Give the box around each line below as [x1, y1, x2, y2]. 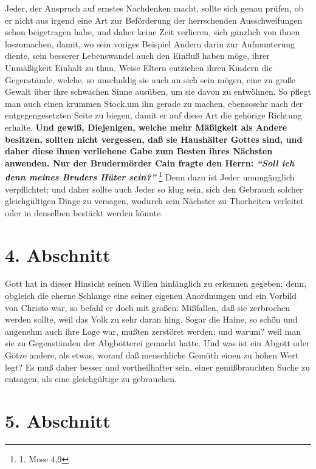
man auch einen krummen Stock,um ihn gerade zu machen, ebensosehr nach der [5, 97, 303, 109]
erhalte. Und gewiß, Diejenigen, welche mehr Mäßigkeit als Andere [5, 120, 287, 133]
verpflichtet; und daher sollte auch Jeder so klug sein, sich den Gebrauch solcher [5, 182, 303, 195]
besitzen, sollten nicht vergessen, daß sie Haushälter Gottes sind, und [5, 132, 303, 145]
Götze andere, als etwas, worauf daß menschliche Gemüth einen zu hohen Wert [5, 349, 299, 361]
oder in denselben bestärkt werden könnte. [5, 206, 163, 219]
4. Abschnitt [5, 242, 111, 267]
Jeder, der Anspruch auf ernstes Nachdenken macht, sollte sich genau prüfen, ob [5, 2, 304, 14]
